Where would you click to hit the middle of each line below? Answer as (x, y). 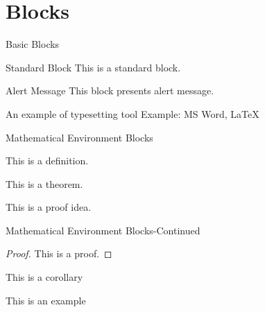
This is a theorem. (44, 183)
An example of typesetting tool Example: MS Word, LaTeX (132, 113)
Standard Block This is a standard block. (93, 67)
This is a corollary (44, 277)
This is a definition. (47, 161)
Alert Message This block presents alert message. (110, 90)
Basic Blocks (33, 44)
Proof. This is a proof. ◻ (59, 253)
